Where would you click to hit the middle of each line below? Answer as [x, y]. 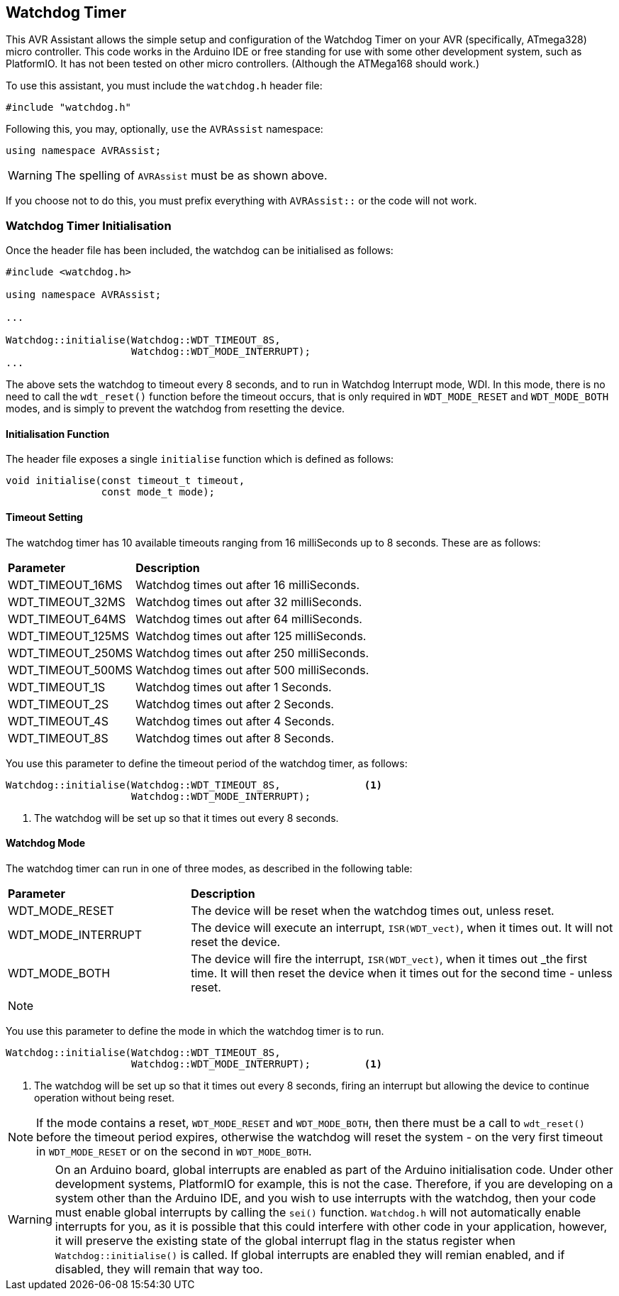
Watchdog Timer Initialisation [89, 225]
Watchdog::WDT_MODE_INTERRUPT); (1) [257, 1064]
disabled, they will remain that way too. [159, 1269]
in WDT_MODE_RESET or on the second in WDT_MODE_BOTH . [174, 1151]
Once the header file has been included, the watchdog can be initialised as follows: [200, 251]
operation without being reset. [105, 1097]
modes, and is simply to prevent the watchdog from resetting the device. [175, 409]
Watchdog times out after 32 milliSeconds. [249, 602]
